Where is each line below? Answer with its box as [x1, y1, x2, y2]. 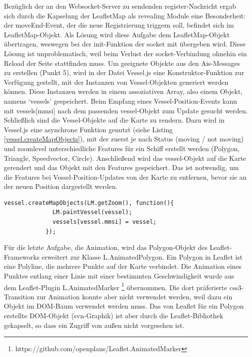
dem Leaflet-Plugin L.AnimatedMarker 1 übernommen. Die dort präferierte [4, 280, 227, 292]
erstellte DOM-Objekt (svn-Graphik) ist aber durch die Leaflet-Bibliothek [4, 310, 223, 321]
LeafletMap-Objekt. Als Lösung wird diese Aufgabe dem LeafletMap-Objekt [4, 29, 230, 39]
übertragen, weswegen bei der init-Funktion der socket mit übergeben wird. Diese [4, 39, 246, 49]
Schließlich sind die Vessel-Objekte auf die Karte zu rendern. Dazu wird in [4, 115, 225, 125]
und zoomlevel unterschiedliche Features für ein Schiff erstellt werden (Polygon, [4, 143, 240, 153]
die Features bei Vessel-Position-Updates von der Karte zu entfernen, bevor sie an [4, 171, 247, 182]
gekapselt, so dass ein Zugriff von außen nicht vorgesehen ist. [4, 320, 185, 330]
